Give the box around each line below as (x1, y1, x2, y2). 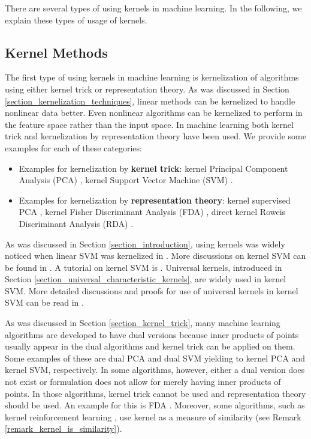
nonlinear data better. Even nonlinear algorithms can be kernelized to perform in (5, 106, 303, 119)
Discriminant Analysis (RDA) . (19, 217, 134, 229)
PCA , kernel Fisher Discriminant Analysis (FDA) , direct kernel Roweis (19, 205, 286, 218)
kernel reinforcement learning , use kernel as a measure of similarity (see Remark (5, 410, 301, 423)
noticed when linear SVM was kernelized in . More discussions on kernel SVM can (5, 249, 306, 262)
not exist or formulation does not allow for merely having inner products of (5, 375, 281, 388)
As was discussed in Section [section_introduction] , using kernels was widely (5, 237, 285, 250)
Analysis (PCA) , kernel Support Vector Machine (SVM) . (19, 174, 233, 186)
